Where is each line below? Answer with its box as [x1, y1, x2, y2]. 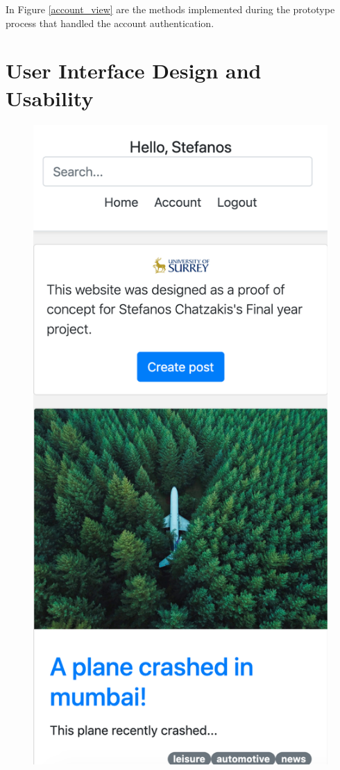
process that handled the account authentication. [6, 15, 214, 30]
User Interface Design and [6, 56, 262, 85]
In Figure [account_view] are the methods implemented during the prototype [6, 2, 335, 16]
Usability [6, 83, 94, 112]
